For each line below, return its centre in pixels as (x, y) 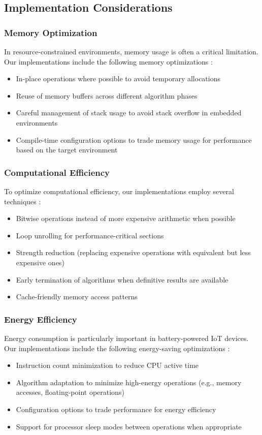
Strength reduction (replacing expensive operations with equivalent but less (133, 252)
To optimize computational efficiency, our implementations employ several (119, 191)
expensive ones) (40, 262)
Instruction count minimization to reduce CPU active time (107, 365)
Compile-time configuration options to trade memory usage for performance (134, 139)
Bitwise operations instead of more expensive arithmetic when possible (126, 218)
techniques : (23, 201)
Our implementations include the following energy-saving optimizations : (117, 348)
